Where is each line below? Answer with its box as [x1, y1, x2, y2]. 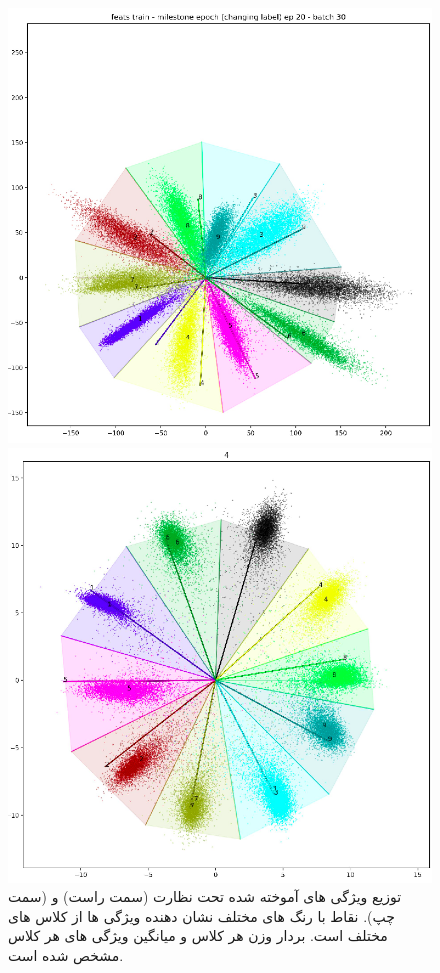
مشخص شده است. [8, 944, 124, 965]
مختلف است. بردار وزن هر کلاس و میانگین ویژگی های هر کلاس [8, 925, 388, 946]
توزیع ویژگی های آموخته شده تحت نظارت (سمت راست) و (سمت [8, 886, 402, 907]
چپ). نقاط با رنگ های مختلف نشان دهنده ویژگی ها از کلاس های [8, 905, 395, 926]
